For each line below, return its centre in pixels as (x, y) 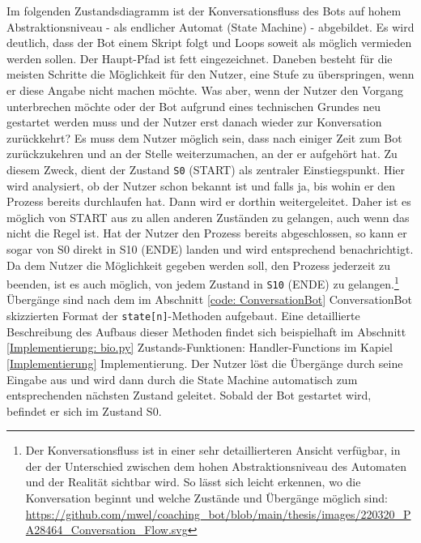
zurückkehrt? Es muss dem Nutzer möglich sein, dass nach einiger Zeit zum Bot (204, 137)
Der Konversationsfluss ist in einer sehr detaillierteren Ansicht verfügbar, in (213, 450)
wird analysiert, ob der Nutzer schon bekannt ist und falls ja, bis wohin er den (201, 185)
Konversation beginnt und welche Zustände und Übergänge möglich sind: (206, 498)
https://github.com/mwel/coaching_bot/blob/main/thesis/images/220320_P (218, 513)
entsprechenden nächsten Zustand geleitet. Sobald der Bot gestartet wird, (189, 395)
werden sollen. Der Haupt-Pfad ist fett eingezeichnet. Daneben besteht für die (200, 58)
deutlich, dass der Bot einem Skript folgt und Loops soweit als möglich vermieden (209, 43)
